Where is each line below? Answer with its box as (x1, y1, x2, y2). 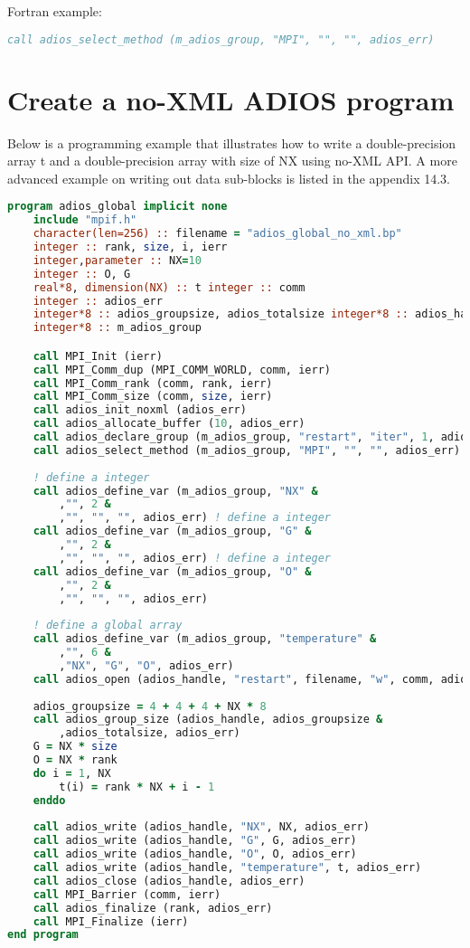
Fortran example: (7, 2, 102, 20)
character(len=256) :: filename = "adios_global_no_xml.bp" (33, 227, 402, 241)
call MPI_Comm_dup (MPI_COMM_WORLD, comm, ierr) (33, 363, 331, 376)
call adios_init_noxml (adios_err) (33, 403, 247, 417)
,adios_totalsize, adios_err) (59, 726, 240, 740)
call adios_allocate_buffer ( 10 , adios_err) (33, 417, 305, 431)
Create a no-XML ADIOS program (7, 81, 455, 118)
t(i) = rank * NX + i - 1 (59, 780, 215, 793)
